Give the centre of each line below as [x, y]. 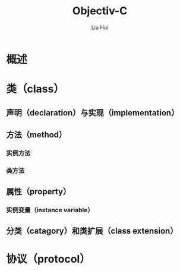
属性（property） [39, 192]
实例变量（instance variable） [50, 210]
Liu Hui [100, 27]
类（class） [35, 89]
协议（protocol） [48, 259]
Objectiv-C [100, 11]
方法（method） [37, 135]
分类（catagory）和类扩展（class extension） [92, 231]
